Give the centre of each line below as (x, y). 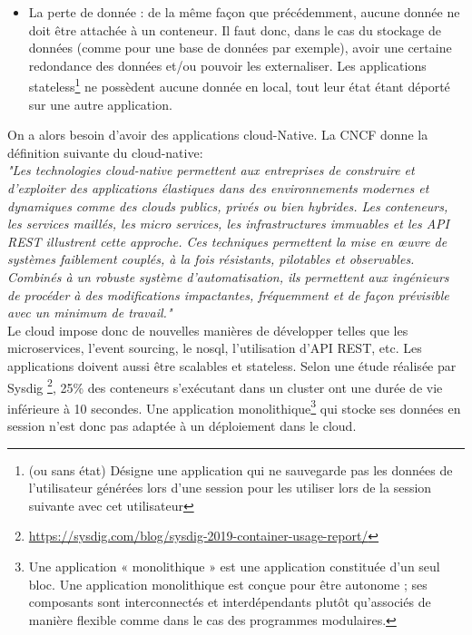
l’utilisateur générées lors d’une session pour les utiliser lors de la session (230, 488)
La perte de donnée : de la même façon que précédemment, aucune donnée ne (244, 12)
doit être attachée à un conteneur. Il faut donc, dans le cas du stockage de (235, 29)
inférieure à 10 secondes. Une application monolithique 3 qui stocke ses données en (234, 406)
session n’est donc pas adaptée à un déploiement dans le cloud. (182, 426)
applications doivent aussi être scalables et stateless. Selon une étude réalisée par (232, 365)
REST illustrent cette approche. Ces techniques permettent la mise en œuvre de (227, 241)
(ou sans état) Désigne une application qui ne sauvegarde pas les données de (241, 469)
